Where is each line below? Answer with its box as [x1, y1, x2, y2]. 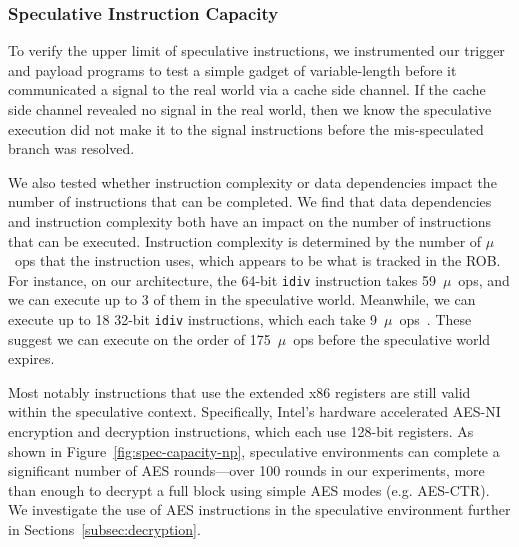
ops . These [399, 309, 472, 329]
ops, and [458, 269, 510, 290]
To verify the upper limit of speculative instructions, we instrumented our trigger [8, 40, 505, 61]
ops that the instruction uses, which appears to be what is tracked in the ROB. [14, 250, 501, 271]
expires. [8, 348, 55, 369]
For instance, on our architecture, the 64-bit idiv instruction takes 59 [8, 269, 436, 290]
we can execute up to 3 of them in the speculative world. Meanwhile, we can [8, 289, 476, 310]
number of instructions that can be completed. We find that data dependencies [8, 191, 492, 212]
